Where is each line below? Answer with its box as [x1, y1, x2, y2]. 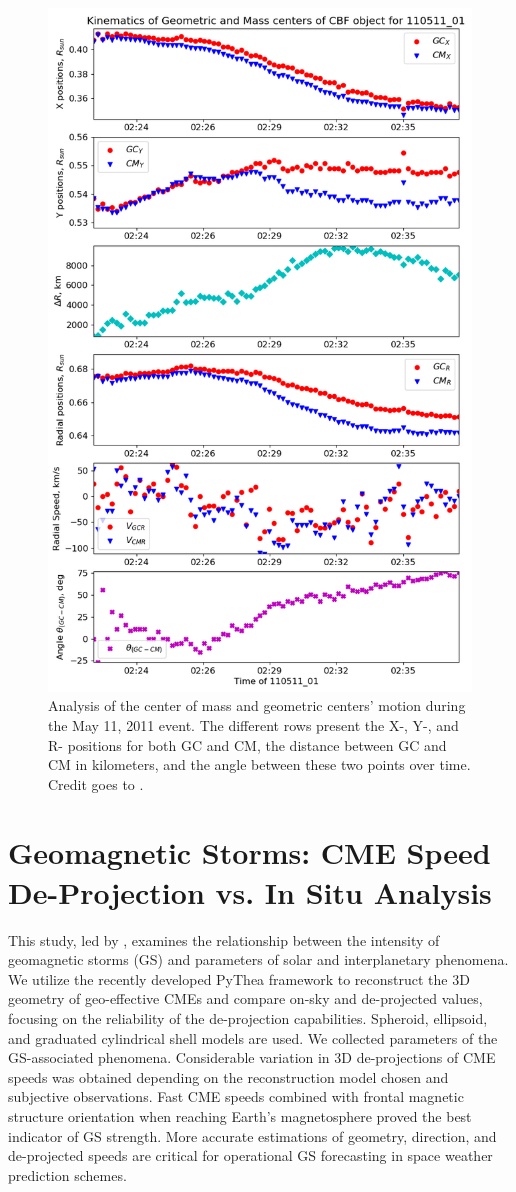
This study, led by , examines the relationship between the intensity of [8, 929, 440, 950]
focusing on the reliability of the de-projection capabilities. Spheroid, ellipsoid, [8, 1007, 488, 1028]
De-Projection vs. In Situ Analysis [8, 871, 492, 912]
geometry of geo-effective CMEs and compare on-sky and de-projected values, [8, 988, 483, 1009]
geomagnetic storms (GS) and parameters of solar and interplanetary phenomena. [8, 949, 509, 970]
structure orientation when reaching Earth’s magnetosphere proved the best [8, 1105, 472, 1126]
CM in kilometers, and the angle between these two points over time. [48, 754, 471, 775]
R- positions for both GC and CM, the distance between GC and [48, 734, 447, 755]
